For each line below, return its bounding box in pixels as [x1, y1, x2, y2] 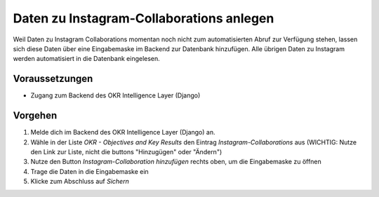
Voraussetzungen [13, 73, 93, 85]
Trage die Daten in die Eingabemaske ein [30, 167, 149, 175]
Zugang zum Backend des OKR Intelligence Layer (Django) [30, 91, 201, 100]
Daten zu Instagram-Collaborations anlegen [13, 11, 274, 26]
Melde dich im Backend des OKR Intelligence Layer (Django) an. [30, 128, 215, 137]
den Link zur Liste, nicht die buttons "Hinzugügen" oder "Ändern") [30, 147, 222, 156]
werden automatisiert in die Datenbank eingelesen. [13, 55, 161, 63]
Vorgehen [13, 109, 58, 122]
